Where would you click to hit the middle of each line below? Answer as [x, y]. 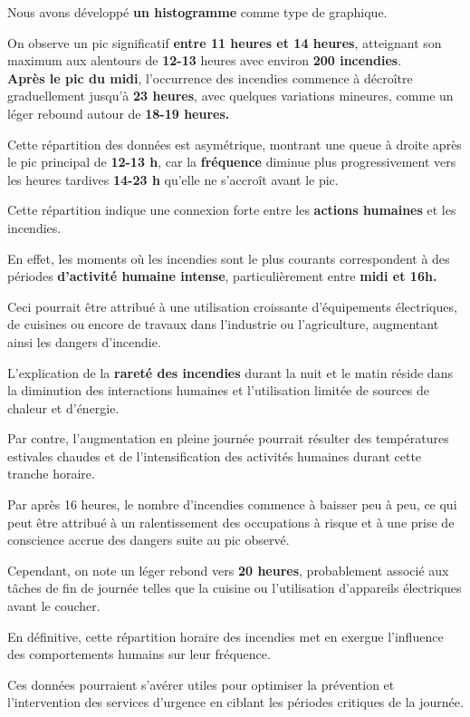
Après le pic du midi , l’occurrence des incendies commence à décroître [210, 78]
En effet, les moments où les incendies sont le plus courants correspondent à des [229, 258]
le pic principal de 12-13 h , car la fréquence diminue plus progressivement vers [232, 162]
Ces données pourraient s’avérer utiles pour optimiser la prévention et [201, 684]
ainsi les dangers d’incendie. [84, 341]
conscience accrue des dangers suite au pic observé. [149, 540]
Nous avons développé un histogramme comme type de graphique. [197, 12]
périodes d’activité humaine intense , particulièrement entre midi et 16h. [222, 276]
